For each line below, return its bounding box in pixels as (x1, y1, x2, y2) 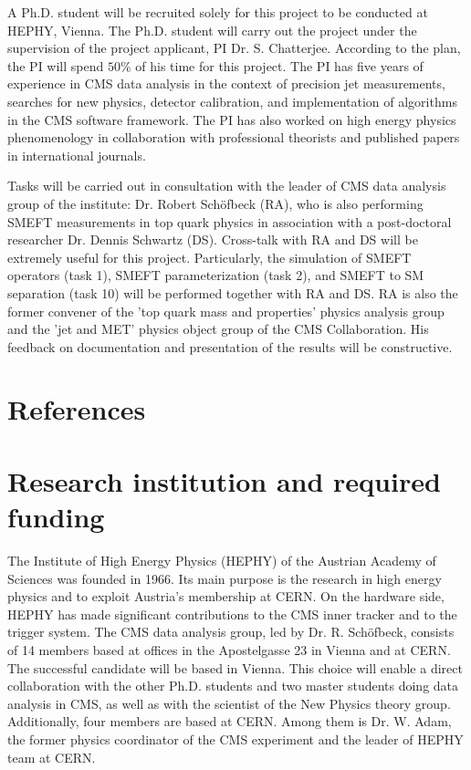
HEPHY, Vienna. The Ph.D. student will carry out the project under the (7, 20, 417, 39)
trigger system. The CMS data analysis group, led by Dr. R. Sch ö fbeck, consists (7, 622, 455, 641)
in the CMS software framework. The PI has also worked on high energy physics (7, 109, 456, 129)
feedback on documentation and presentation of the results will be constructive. (7, 337, 453, 356)
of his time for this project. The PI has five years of (135, 56, 424, 75)
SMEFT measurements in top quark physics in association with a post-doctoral (7, 212, 452, 231)
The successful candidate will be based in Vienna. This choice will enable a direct (7, 658, 463, 677)
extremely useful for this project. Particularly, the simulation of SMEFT (7, 247, 412, 266)
